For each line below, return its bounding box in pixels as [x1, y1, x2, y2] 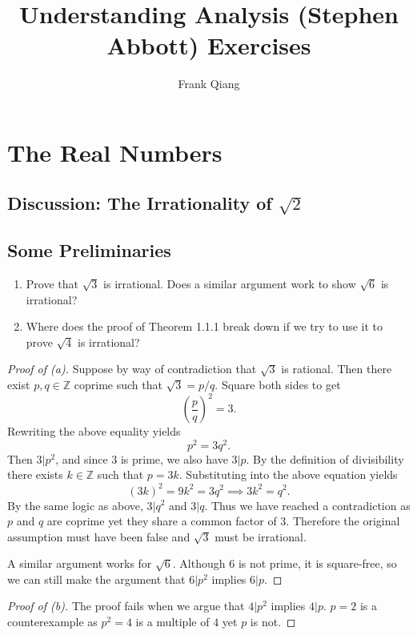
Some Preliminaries [7, 238, 171, 263]
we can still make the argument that [7, 570, 186, 587]
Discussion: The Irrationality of [7, 191, 272, 215]
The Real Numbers [7, 135, 223, 168]
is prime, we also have [120, 450, 228, 467]
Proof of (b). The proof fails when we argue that [7, 597, 245, 614]
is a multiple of [135, 613, 210, 630]
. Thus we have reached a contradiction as [204, 496, 411, 513]
